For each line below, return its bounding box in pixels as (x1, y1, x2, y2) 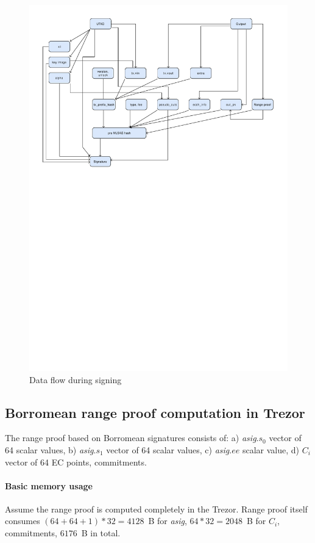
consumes (5, 514, 40, 527)
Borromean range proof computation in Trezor (5, 403, 305, 422)
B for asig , (148, 514, 187, 527)
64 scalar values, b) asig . (5, 443, 96, 456)
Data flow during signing (29, 373, 122, 386)
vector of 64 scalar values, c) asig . (106, 443, 232, 456)
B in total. (81, 527, 121, 539)
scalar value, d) (242, 443, 299, 456)
